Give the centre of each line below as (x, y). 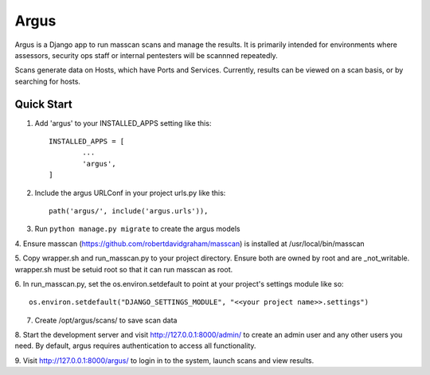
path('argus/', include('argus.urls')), (129, 211)
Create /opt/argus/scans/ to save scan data (106, 320)
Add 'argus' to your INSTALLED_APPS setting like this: (123, 123)
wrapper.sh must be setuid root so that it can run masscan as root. (124, 269)
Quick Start (43, 104)
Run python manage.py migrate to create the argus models (137, 229)
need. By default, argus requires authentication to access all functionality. (135, 346)
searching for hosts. (48, 81)
